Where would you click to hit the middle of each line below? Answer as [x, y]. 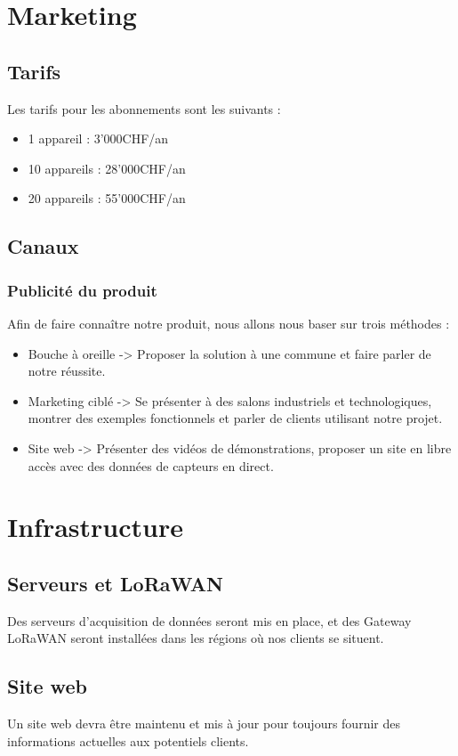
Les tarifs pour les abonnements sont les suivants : [144, 108]
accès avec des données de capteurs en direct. [151, 465]
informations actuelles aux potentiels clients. [128, 740]
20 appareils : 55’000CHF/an [107, 198]
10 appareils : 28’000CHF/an [107, 168]
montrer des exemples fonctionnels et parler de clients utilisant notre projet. [235, 418]
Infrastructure [95, 527]
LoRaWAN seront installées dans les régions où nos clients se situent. [196, 638]
